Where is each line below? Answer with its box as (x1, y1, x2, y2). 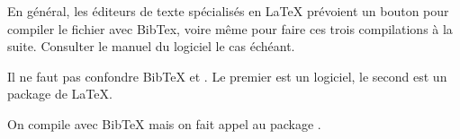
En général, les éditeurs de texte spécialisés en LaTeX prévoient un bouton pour (7, 2, 449, 20)
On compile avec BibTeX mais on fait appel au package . (7, 114, 321, 133)
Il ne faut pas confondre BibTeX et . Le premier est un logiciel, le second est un (7, 66, 447, 85)
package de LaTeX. (7, 84, 113, 103)
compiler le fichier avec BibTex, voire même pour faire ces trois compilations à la (7, 19, 453, 38)
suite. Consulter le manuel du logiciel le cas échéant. (7, 37, 295, 56)
